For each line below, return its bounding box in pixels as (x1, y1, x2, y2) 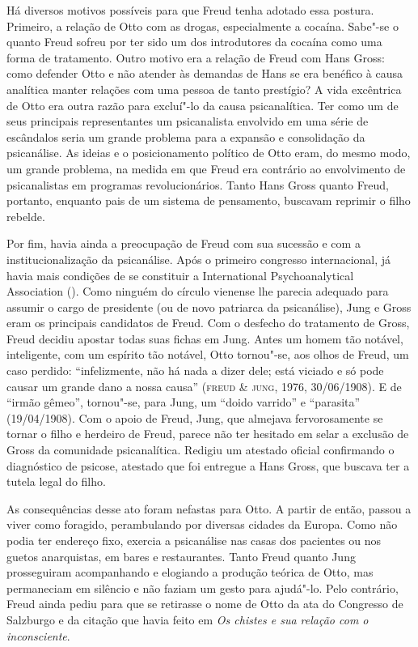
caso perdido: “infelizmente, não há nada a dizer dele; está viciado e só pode (6, 362, 384, 379)
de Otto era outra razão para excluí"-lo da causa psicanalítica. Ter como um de (6, 96, 399, 113)
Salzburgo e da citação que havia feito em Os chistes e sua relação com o (6, 611, 369, 628)
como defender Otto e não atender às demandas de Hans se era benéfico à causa (6, 65, 403, 82)
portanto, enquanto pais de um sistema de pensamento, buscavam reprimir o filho (6, 192, 411, 209)
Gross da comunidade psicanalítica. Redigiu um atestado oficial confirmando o (6, 441, 395, 458)
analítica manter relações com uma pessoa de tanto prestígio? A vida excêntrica (6, 80, 402, 97)
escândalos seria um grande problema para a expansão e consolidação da (6, 128, 365, 145)
